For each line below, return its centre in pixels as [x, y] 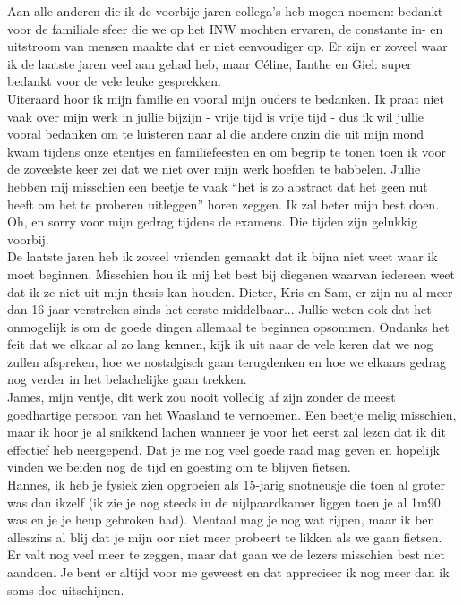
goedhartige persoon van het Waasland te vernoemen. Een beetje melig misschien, [232, 414]
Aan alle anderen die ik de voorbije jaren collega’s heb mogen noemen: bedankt [225, 11]
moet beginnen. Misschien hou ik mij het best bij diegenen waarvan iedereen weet [231, 273]
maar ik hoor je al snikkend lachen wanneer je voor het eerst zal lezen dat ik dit [227, 432]
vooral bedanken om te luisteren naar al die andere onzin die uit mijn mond [215, 134]
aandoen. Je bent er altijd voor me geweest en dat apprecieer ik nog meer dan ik [228, 572]
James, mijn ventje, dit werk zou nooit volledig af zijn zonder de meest [201, 397]
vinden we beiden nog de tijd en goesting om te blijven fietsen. [179, 467]
